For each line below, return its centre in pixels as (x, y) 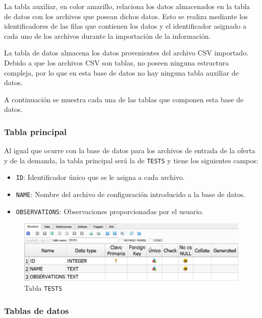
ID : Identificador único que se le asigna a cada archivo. (100, 177)
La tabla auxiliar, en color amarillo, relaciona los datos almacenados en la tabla (127, 6)
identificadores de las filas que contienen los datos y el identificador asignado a (125, 26)
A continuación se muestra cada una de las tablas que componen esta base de (124, 99)
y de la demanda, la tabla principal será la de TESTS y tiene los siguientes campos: (131, 160)
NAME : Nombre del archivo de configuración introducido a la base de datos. (130, 194)
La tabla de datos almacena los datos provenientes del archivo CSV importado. (126, 53)
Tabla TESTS (43, 288)
